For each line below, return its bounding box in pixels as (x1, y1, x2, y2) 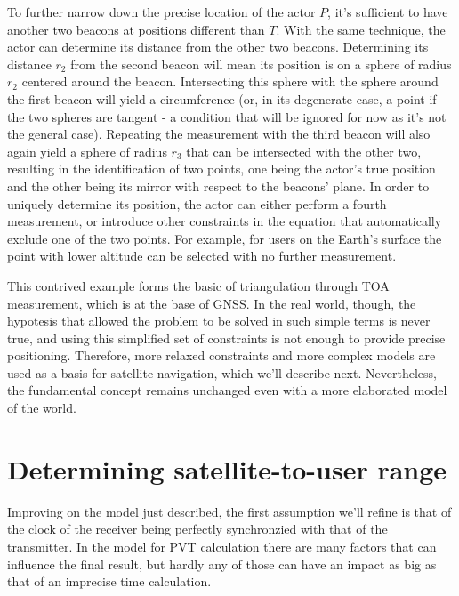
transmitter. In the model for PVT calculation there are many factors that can (7, 536, 437, 555)
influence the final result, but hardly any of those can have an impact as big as (7, 554, 437, 573)
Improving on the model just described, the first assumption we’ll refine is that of (7, 502, 452, 520)
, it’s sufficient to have (327, 3, 448, 20)
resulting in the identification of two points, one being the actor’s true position (7, 159, 436, 178)
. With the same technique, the (276, 20, 446, 38)
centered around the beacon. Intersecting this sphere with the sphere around (21, 72, 439, 91)
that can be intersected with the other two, (186, 141, 422, 160)
